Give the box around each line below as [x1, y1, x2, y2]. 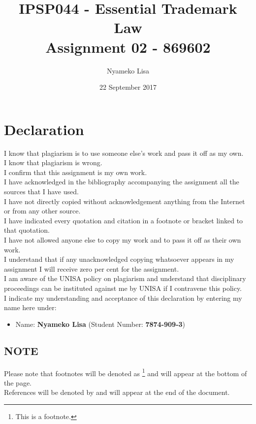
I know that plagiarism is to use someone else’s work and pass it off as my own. [4, 147, 244, 158]
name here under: [4, 302, 57, 313]
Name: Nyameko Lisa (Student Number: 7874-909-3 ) [15, 318, 186, 329]
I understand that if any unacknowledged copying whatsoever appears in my [4, 254, 234, 264]
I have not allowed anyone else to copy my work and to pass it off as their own [4, 234, 241, 245]
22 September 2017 [99, 82, 157, 92]
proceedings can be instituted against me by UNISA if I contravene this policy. [4, 283, 242, 293]
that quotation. [4, 225, 50, 235]
